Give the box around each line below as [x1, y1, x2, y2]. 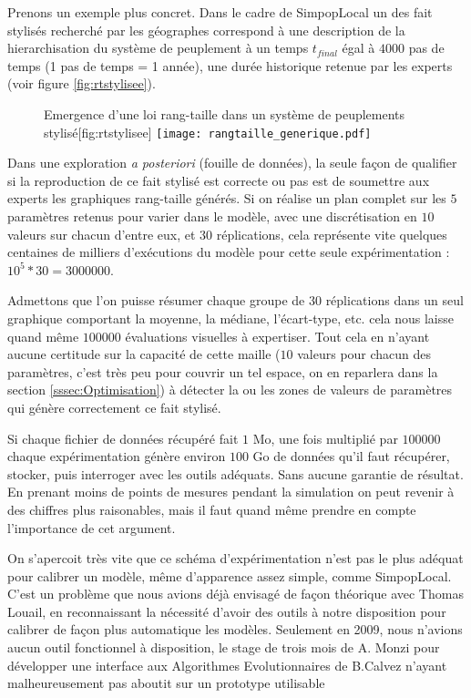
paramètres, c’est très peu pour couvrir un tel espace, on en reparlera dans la [7, 362, 438, 381]
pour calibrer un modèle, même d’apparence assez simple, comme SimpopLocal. [7, 566, 452, 585]
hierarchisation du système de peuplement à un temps [7, 38, 309, 57]
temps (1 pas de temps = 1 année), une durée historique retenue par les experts [7, 56, 453, 75]
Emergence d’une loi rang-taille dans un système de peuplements [44, 104, 405, 123]
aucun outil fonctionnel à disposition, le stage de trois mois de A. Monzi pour [7, 638, 440, 657]
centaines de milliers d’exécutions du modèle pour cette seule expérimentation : [7, 242, 450, 262]
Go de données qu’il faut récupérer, [252, 447, 450, 466]
